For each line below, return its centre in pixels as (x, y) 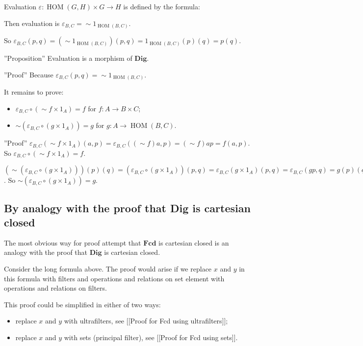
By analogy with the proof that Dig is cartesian (127, 208)
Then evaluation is (32, 23)
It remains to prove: (34, 92)
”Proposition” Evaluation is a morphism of (68, 58)
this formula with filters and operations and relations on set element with (114, 278)
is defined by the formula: (162, 6)
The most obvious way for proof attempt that (73, 242)
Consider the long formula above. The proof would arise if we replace (108, 268)
